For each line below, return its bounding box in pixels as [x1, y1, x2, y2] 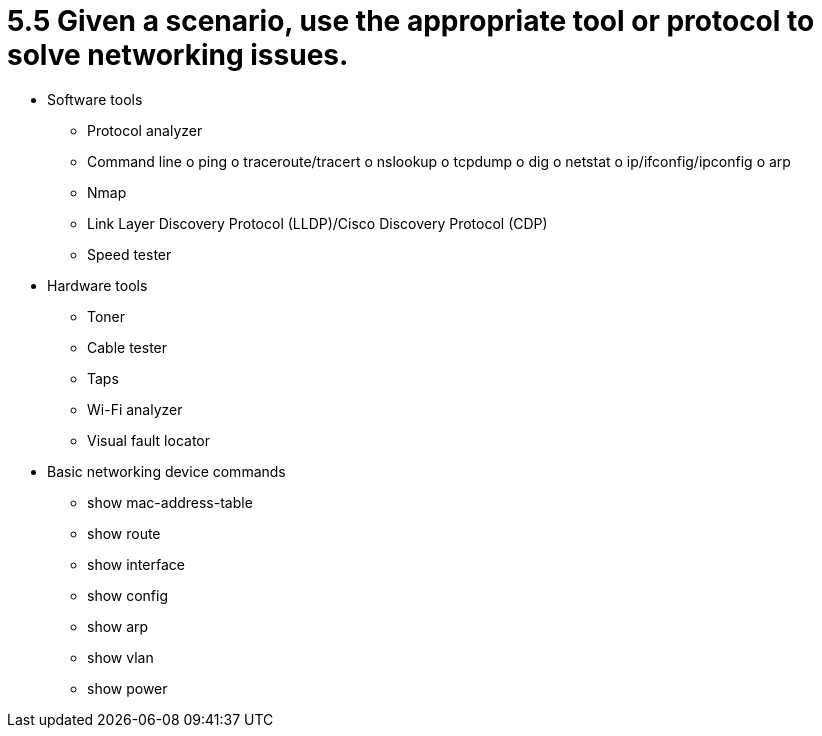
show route [87, 524, 161, 542]
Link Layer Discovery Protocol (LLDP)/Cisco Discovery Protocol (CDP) [87, 214, 548, 232]
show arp [87, 617, 149, 635]
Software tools [47, 90, 143, 108]
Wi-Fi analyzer [87, 400, 183, 418]
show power [87, 679, 168, 697]
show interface [87, 555, 185, 573]
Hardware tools [47, 276, 148, 294]
